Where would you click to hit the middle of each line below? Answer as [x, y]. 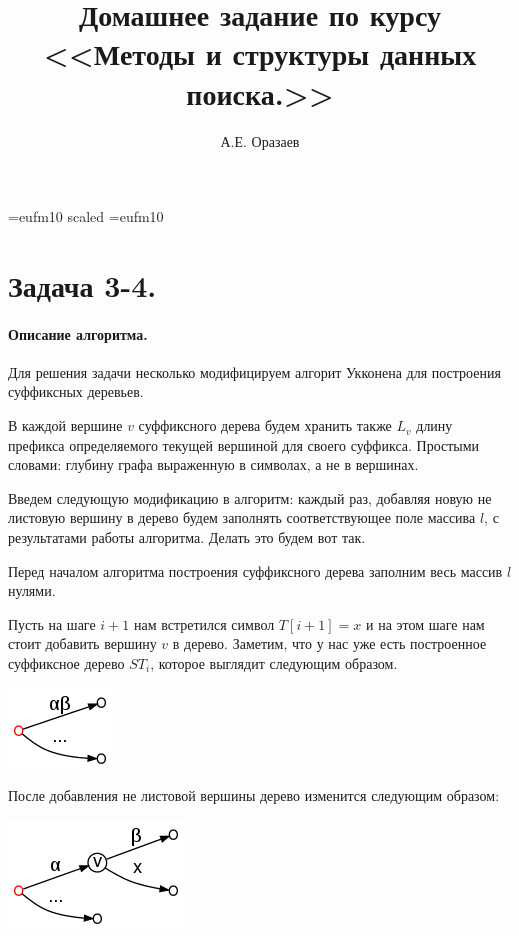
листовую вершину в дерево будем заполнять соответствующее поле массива [242, 517]
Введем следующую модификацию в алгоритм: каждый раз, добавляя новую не [250, 497]
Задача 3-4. [82, 284]
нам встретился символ [204, 623]
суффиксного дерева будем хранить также [265, 425]
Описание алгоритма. [78, 333]
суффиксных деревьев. [76, 391]
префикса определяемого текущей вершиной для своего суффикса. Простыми [244, 444]
